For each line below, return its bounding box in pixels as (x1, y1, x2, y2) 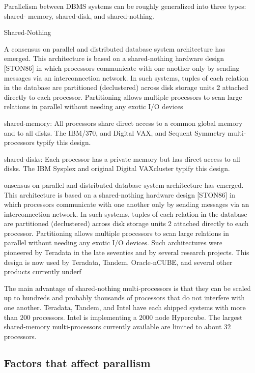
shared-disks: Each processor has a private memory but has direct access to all (4, 153, 240, 164)
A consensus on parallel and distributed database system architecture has (4, 43, 225, 54)
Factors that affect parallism (4, 355, 151, 370)
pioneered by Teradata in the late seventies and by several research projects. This (4, 247, 249, 258)
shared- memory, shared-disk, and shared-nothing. (4, 10, 154, 21)
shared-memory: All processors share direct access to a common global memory (4, 117, 243, 128)
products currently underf (4, 266, 82, 277)
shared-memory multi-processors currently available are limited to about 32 (4, 321, 231, 332)
